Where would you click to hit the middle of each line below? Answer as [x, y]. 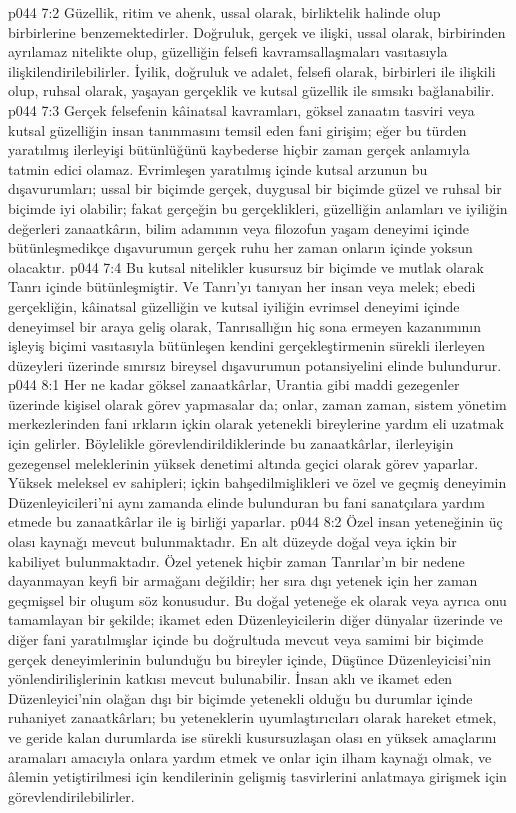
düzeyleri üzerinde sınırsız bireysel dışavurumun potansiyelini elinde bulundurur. [255, 364]
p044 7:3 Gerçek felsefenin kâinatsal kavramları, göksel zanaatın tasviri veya [241, 109]
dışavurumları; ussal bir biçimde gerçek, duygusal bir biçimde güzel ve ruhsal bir [255, 188]
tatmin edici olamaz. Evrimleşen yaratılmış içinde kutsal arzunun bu [218, 168]
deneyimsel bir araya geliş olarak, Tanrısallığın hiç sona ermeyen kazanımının [245, 325]
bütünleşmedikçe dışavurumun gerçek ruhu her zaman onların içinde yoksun [240, 247]
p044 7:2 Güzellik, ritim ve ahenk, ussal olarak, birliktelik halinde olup [224, 12]
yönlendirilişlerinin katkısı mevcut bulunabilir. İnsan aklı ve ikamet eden [230, 678]
